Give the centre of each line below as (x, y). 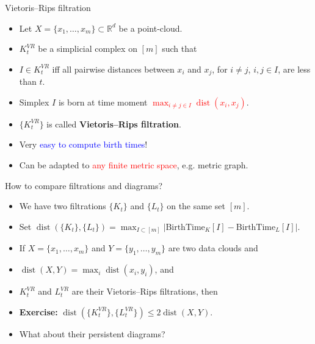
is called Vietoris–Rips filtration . (114, 124)
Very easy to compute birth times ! (83, 144)
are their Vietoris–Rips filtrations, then (145, 291)
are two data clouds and (213, 248)
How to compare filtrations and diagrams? (84, 185)
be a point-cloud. (150, 28)
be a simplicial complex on (88, 48)
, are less (294, 69)
